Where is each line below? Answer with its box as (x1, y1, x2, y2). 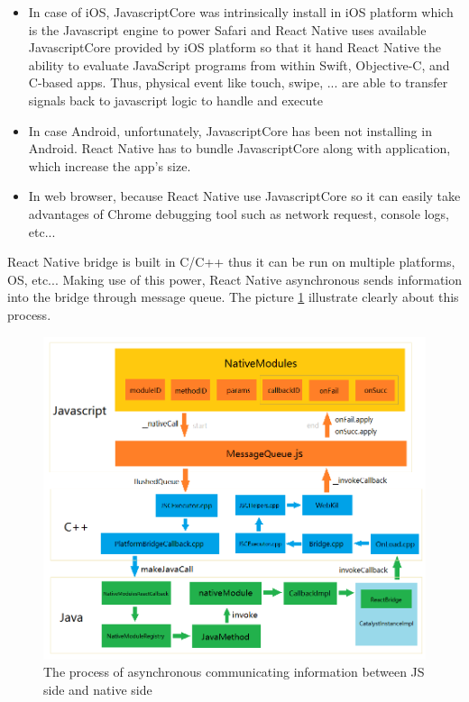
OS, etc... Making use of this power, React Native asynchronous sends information (7, 269, 462, 288)
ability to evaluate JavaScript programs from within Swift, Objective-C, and (28, 55, 450, 74)
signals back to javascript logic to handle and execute (28, 90, 323, 109)
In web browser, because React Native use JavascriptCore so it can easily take (28, 187, 461, 205)
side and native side (43, 679, 152, 698)
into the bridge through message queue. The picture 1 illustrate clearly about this (7, 287, 459, 306)
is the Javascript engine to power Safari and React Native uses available (28, 20, 427, 39)
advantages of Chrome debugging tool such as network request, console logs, (28, 204, 449, 223)
